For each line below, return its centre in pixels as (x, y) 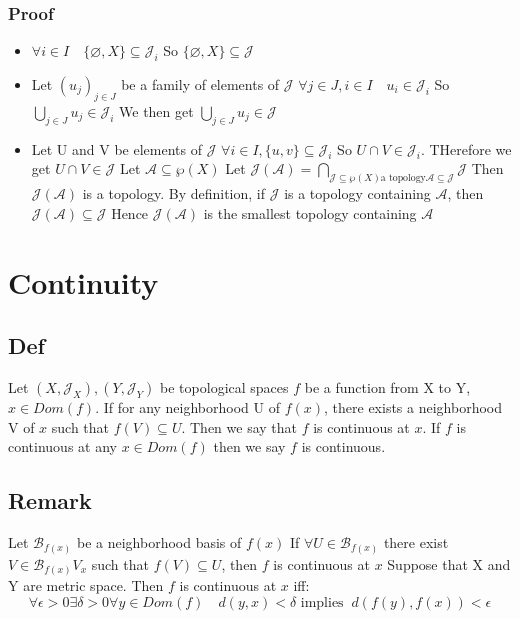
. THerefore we (466, 148)
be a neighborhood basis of (159, 542)
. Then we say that (239, 426)
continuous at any (62, 446)
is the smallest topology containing (310, 212)
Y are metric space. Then (86, 585)
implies (322, 602)
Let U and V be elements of (116, 148)
